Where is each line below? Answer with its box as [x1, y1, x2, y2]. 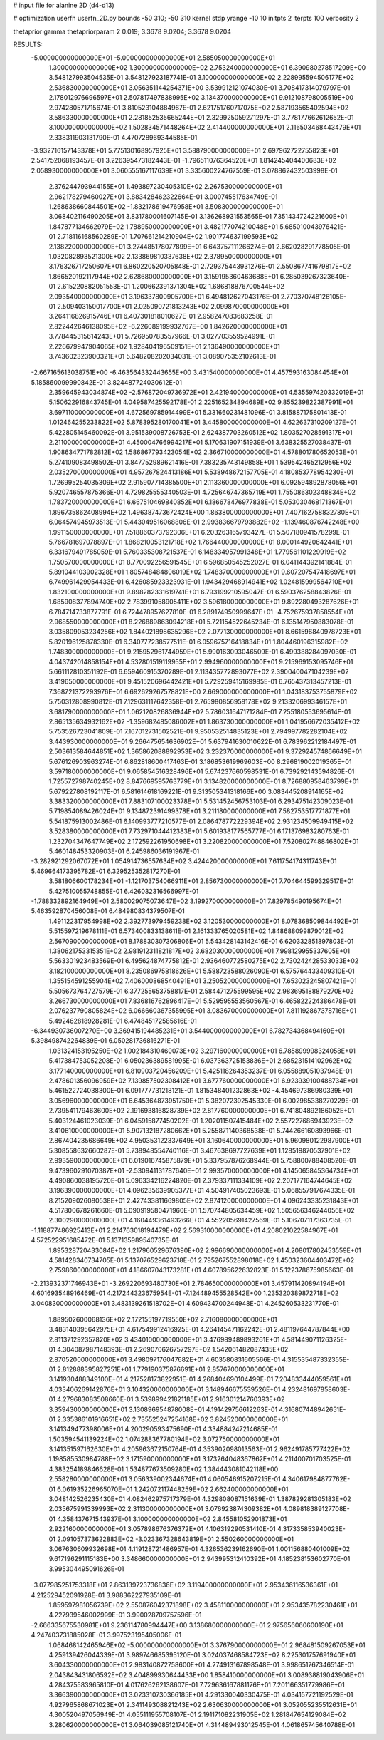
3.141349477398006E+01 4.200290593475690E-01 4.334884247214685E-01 [48, 1425, 278, 1433]
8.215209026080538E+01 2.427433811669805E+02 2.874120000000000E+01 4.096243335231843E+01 [48, 1196, 359, 1205]
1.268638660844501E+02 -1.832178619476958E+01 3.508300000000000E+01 [48, 202, 284, 211]
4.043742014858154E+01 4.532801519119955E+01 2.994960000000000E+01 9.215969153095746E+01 [48, 657, 353, 666]
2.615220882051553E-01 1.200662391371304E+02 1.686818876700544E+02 [57, 282, 284, 291]
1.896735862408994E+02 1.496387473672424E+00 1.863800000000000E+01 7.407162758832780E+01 [48, 508, 360, 516]
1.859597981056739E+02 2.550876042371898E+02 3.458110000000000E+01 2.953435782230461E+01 [48, 1600, 358, 1609]
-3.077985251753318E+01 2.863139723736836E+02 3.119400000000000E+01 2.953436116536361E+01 [31, 1581, 338, 1590]
